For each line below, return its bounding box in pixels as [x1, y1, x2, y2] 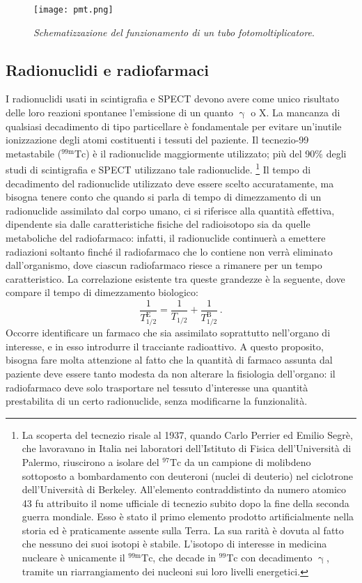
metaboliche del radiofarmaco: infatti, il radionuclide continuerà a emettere [6, 231, 326, 245]
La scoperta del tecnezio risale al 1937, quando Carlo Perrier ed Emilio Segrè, [22, 427, 353, 442]
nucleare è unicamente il [22, 550, 125, 565]
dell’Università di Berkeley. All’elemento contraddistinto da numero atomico [22, 482, 347, 497]
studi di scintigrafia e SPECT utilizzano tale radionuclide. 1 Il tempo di [6, 160, 311, 177]
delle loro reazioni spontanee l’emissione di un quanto [6, 105, 233, 120]
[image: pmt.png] [33, 5, 113, 15]
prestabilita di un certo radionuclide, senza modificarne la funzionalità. [6, 394, 308, 408]
